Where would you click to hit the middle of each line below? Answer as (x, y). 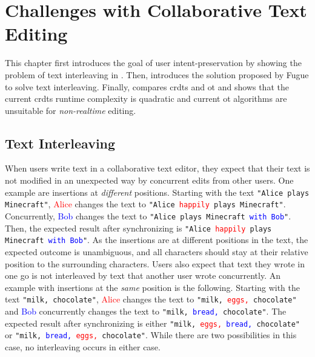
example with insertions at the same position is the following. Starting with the (152, 287)
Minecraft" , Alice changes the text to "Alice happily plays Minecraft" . (145, 204)
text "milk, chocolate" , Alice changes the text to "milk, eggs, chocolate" (151, 299)
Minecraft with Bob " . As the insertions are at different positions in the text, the (157, 240)
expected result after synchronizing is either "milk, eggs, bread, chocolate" (153, 323)
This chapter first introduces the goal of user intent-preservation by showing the (153, 63)
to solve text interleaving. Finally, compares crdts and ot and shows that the (147, 86)
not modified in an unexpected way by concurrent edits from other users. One (149, 180)
